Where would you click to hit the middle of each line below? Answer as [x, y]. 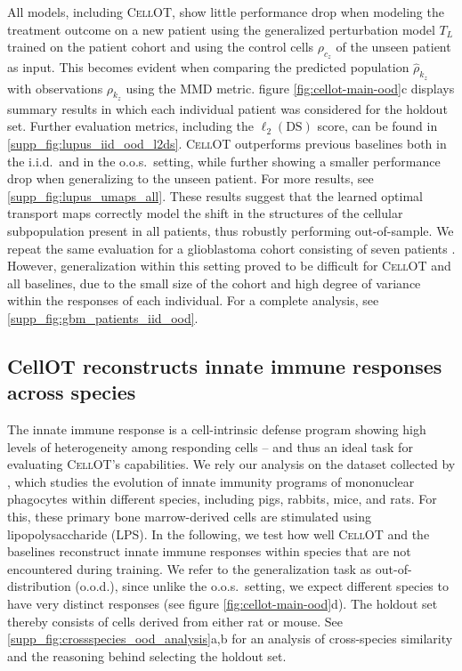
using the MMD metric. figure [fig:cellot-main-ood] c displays [290, 88]
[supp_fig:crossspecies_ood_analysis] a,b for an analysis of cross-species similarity [230, 639]
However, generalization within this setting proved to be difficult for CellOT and [229, 266]
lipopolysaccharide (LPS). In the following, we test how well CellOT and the [219, 534]
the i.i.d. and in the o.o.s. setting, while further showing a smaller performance [224, 161]
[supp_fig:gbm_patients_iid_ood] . [103, 317]
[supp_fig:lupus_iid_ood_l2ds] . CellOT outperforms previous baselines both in [227, 143]
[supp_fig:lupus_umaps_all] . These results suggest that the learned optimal [215, 195]
